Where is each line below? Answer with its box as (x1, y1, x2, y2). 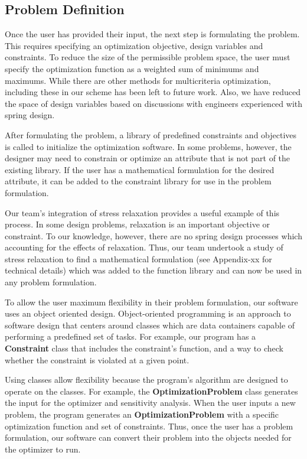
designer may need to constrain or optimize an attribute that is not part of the (5, 152, 290, 164)
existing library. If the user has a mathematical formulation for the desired (5, 163, 275, 175)
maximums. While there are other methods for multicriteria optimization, (5, 74, 271, 86)
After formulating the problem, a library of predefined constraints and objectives (5, 128, 297, 141)
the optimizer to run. (5, 442, 81, 455)
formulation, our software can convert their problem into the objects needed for (5, 431, 292, 444)
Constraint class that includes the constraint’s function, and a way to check (5, 342, 284, 354)
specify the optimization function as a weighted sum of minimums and (5, 62, 259, 74)
